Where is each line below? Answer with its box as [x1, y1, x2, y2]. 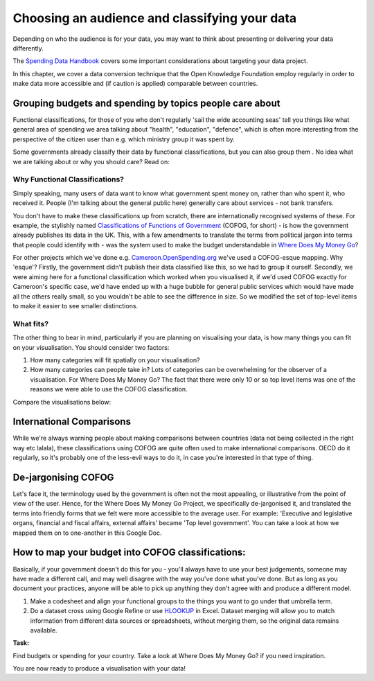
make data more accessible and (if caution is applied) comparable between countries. [12, 80, 258, 88]
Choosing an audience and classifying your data [12, 10, 297, 26]
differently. [12, 44, 44, 52]
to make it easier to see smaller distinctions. [12, 302, 139, 310]
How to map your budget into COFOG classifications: [12, 547, 246, 558]
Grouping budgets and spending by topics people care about [12, 97, 280, 109]
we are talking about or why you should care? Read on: [12, 157, 170, 166]
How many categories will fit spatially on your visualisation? [30, 355, 200, 364]
